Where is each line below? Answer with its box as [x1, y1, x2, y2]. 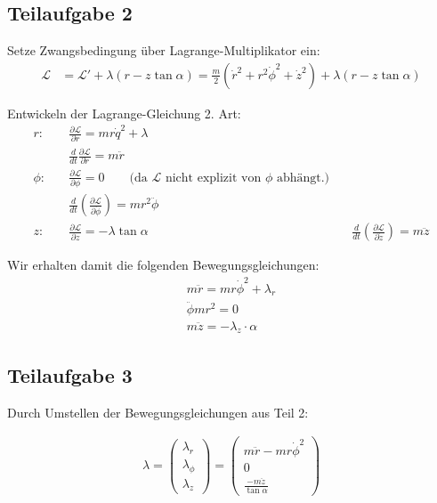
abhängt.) [276, 171, 330, 184]
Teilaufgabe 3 [7, 361, 133, 388]
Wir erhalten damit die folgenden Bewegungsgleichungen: [7, 256, 320, 274]
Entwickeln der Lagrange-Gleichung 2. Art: [7, 103, 241, 122]
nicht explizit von [165, 171, 262, 184]
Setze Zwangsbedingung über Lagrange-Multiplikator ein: [7, 41, 320, 60]
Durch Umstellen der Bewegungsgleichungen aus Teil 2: [7, 402, 309, 421]
